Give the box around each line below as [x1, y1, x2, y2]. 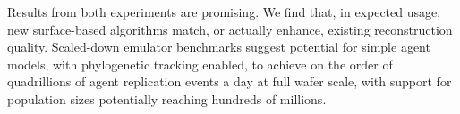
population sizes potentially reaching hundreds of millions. [7, 89, 327, 108]
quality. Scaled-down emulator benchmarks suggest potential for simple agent [7, 37, 430, 56]
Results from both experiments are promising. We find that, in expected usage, [7, 3, 441, 20]
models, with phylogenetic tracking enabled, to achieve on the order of [7, 54, 393, 73]
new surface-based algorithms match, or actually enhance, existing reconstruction [7, 20, 453, 38]
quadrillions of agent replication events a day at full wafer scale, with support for [7, 72, 452, 91]
